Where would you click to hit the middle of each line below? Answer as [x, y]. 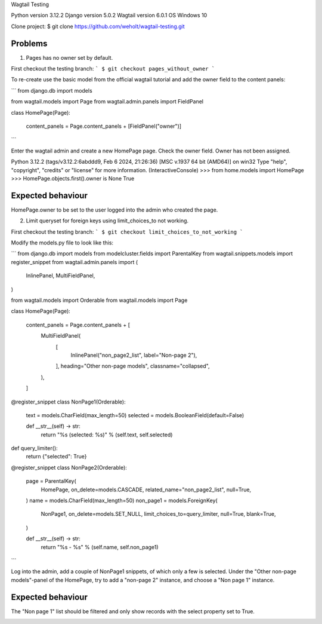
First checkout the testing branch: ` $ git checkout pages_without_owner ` [113, 69]
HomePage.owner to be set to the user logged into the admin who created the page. [114, 210]
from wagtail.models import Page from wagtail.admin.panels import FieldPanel [107, 102]
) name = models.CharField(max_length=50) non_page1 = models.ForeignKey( [122, 501]
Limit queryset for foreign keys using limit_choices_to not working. [107, 221]
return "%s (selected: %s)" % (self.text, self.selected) [107, 435]
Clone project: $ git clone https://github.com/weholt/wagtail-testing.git [98, 26]
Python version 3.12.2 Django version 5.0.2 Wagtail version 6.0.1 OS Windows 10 [109, 16]
